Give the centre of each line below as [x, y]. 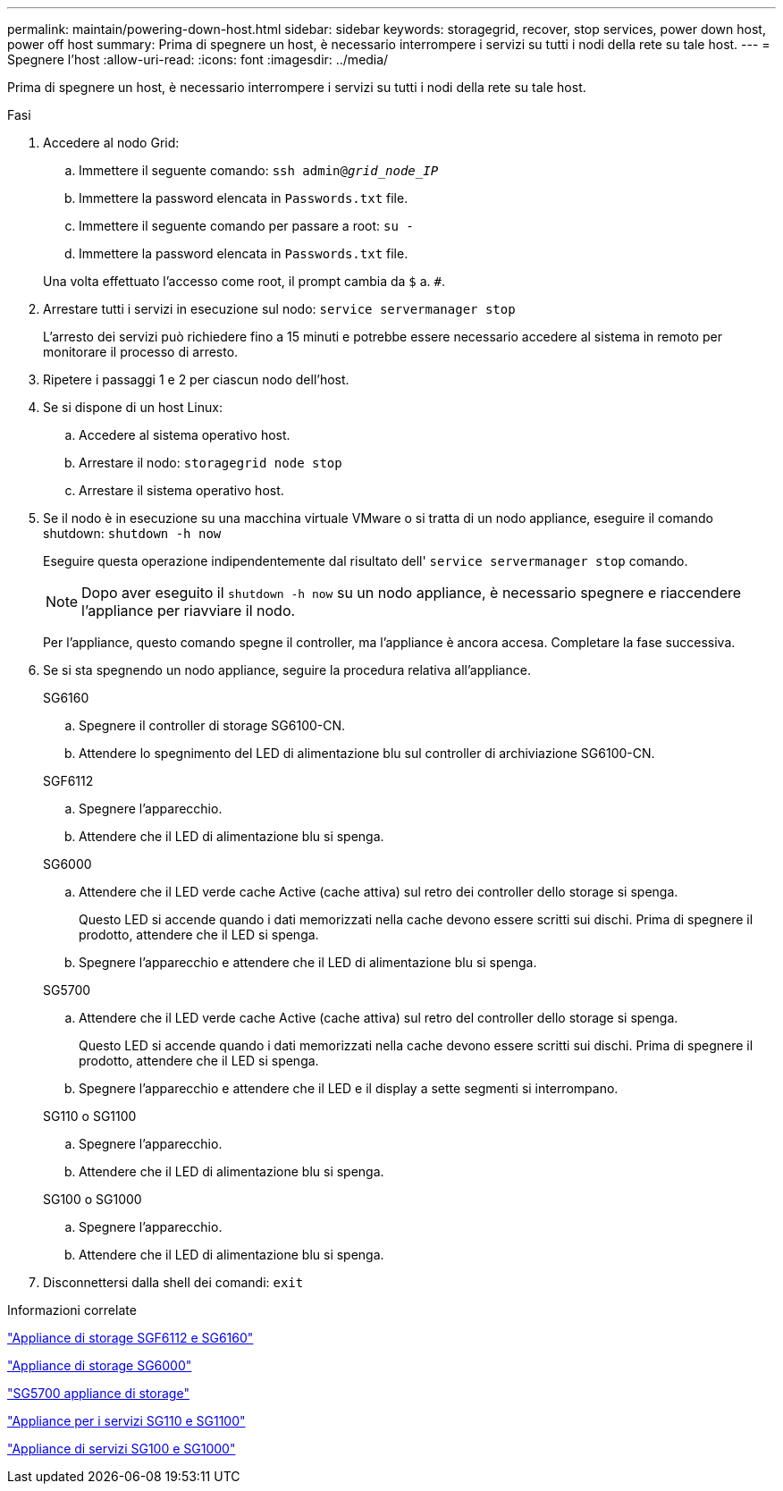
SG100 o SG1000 [93, 1199]
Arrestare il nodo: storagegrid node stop [210, 463]
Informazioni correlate [72, 1310]
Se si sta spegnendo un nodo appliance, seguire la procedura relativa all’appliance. [287, 670]
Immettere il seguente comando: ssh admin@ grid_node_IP [259, 170]
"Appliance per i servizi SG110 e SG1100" [126, 1421]
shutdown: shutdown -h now [132, 533]
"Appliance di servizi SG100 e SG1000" [122, 1449]
